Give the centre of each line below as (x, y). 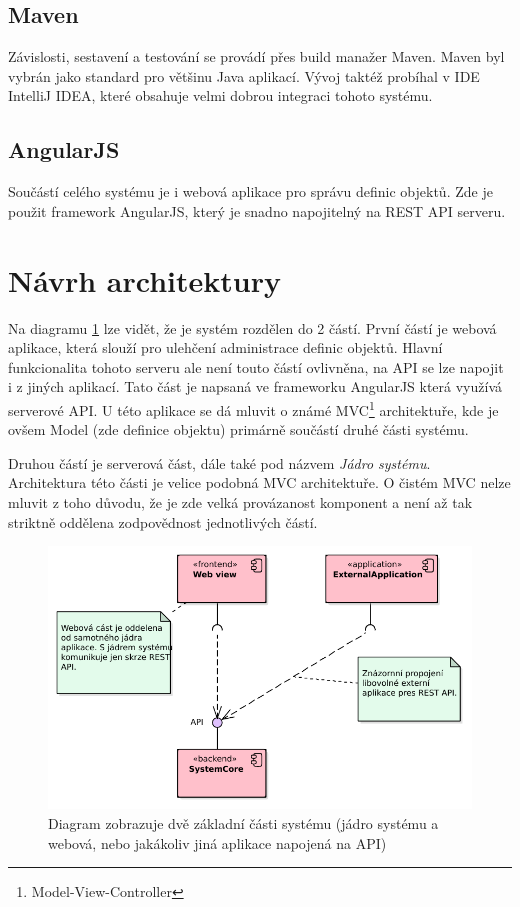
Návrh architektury (144, 279)
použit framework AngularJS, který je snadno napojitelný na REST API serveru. (257, 210)
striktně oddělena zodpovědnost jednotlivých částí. (163, 521)
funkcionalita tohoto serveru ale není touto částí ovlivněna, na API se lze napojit (256, 366)
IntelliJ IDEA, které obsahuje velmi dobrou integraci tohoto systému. (220, 95)
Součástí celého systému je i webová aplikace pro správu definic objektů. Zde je (250, 191)
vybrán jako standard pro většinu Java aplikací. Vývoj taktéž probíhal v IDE (244, 75)
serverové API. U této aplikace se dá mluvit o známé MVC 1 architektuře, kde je (253, 408)
